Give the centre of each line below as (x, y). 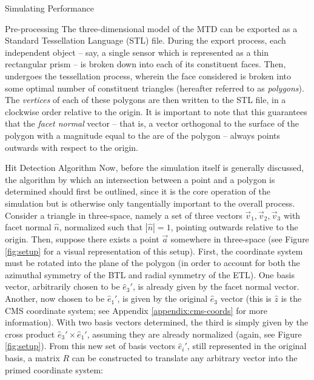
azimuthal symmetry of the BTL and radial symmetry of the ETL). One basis (150, 274)
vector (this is (246, 298)
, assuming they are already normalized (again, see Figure (194, 334)
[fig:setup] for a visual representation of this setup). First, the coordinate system (154, 251)
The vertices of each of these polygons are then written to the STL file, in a (145, 100)
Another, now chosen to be (55, 298)
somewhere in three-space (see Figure (240, 239)
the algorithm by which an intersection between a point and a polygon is (140, 179)
